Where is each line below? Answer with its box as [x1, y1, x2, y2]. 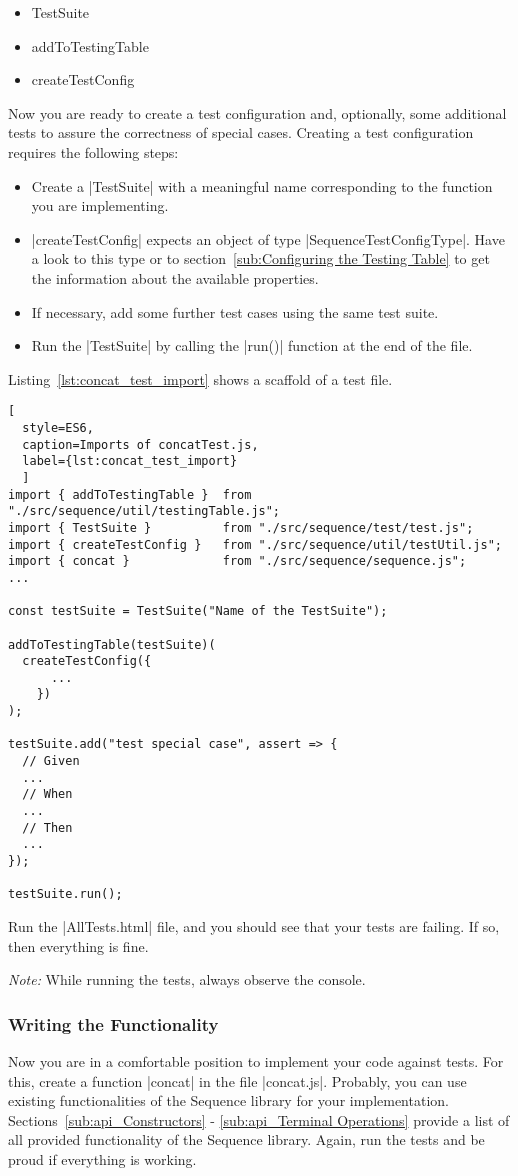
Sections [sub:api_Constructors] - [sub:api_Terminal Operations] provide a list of [8, 1109, 510, 1130]
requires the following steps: [8, 141, 179, 162]
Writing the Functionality [8, 1011, 219, 1036]
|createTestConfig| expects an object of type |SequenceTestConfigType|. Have [31, 228, 505, 249]
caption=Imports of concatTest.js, [22, 437, 259, 452]
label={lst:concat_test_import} [22, 454, 238, 469]
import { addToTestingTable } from [8, 487, 252, 502]
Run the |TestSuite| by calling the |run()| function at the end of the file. [31, 335, 473, 356]
